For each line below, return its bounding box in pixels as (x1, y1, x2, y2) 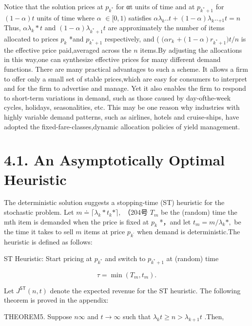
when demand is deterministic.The (137, 226, 240, 237)
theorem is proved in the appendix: (4, 295, 109, 305)
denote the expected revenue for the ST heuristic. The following (50, 285, 241, 295)
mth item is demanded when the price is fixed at (4, 216, 149, 226)
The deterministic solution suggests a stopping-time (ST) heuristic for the (4, 197, 225, 207)
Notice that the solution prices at (4, 1, 103, 11)
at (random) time (166, 253, 219, 263)
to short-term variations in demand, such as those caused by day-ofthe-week (4, 92, 231, 102)
